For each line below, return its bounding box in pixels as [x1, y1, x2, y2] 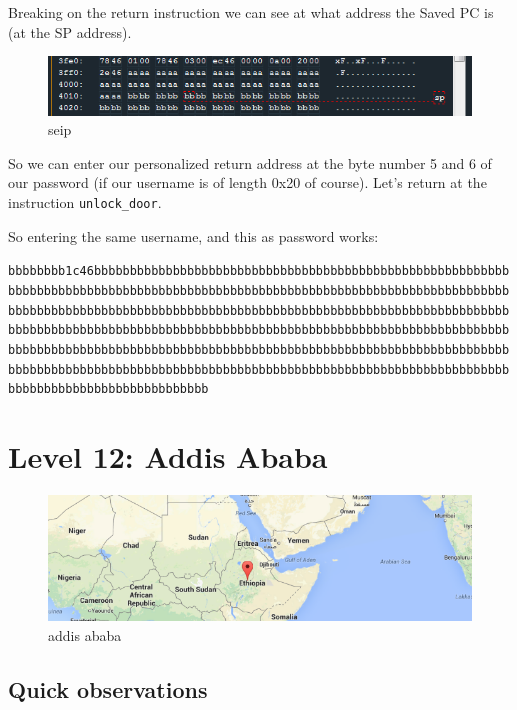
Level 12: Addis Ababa [8, 436, 328, 477]
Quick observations [8, 673, 208, 704]
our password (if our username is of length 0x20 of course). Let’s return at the [8, 172, 487, 193]
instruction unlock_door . [8, 191, 162, 212]
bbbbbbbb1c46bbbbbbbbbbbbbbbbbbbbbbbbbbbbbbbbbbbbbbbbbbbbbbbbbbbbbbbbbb [8, 264, 510, 279]
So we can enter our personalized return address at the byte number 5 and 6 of [8, 152, 492, 173]
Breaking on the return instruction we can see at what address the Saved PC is [8, 2, 494, 22]
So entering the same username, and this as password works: [8, 225, 379, 246]
